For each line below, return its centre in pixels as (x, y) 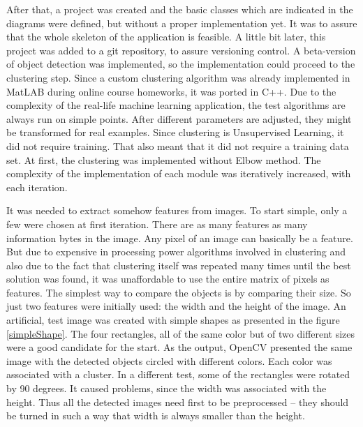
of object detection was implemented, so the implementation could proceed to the (181, 64)
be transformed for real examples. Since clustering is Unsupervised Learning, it (175, 132)
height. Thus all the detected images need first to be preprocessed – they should (178, 402)
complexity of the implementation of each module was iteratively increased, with (179, 173)
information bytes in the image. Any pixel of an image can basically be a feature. (180, 238)
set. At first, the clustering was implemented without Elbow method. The (164, 159)
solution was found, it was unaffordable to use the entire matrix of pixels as (168, 279)
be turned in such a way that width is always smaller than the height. (156, 415)
